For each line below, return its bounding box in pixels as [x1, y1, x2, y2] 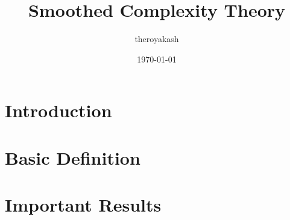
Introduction [5, 98, 112, 123]
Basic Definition [5, 145, 140, 170]
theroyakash [134, 32, 179, 45]
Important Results [5, 192, 162, 217]
